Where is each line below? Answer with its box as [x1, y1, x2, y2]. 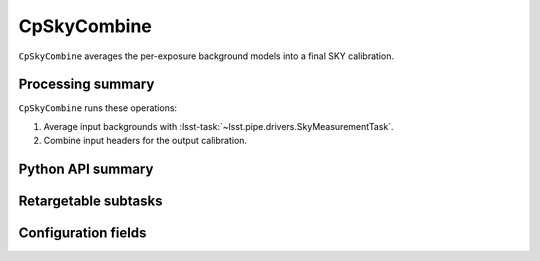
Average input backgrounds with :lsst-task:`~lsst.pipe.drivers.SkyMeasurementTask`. [43, 120, 394, 132]
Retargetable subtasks [18, 193, 164, 210]
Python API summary [18, 161, 154, 178]
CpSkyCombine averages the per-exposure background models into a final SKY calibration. [18, 50, 395, 62]
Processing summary [18, 76, 155, 93]
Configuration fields [18, 225, 147, 242]
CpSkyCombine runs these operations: [18, 102, 178, 114]
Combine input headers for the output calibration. [43, 135, 248, 147]
